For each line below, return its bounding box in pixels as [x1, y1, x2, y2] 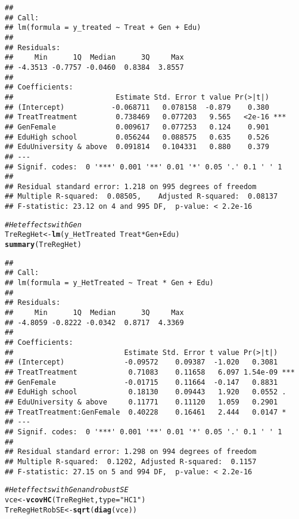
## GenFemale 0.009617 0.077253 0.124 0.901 [5, 122, 269, 131]
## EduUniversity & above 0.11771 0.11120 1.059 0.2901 [5, 397, 278, 406]
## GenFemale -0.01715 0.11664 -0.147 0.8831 [5, 378, 278, 387]
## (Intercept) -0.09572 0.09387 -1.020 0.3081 [5, 358, 278, 367]
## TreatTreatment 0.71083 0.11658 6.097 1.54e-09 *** [5, 367, 295, 376]
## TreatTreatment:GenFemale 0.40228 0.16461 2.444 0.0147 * [5, 407, 286, 416]
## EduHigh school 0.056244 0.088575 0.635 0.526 [5, 132, 269, 141]
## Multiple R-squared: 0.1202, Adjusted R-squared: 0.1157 [5, 457, 257, 466]
